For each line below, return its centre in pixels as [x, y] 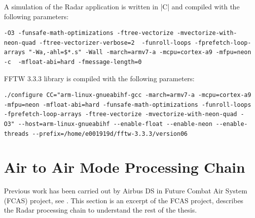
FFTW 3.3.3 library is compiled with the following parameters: [99, 78]
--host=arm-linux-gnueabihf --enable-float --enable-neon [115, 124]
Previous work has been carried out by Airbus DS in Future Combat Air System [126, 191]
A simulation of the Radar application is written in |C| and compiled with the [122, 6]
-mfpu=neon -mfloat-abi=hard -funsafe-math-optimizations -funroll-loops [128, 105]
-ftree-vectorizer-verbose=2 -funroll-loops [115, 43]
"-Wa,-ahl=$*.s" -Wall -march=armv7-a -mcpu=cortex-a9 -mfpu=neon [140, 52]
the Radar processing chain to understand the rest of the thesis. [100, 210]
